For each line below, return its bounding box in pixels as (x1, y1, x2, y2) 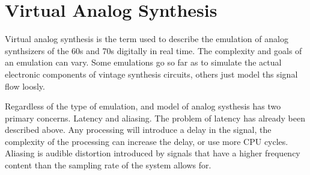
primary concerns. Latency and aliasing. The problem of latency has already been (5, 111, 305, 124)
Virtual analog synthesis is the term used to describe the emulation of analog (5, 32, 288, 45)
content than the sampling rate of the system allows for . (5, 159, 211, 171)
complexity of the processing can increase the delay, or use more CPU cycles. (5, 135, 288, 147)
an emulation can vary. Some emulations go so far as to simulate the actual (5, 56, 282, 69)
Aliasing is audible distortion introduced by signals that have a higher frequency (5, 147, 300, 159)
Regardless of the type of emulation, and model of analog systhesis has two (5, 100, 281, 112)
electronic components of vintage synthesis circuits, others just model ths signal (5, 67, 298, 80)
